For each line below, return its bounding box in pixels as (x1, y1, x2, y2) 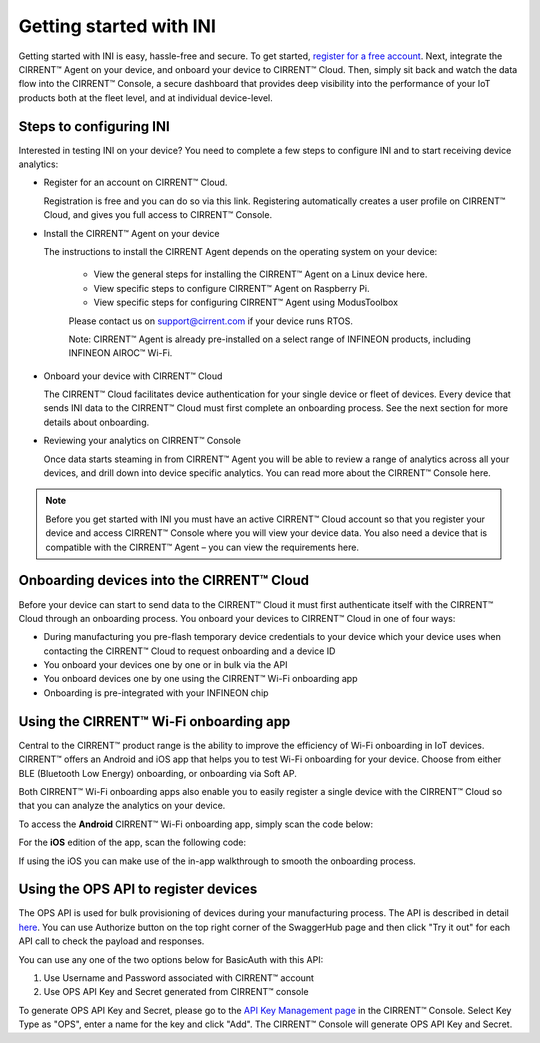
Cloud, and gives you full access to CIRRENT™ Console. (43, 209, 273, 221)
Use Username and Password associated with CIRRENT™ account (43, 971, 315, 984)
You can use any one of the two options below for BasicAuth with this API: (18, 953, 324, 965)
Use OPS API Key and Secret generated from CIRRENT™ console (43, 986, 309, 998)
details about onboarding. (43, 416, 150, 428)
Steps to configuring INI (18, 118, 170, 135)
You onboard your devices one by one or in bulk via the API (43, 659, 288, 671)
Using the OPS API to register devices (18, 881, 258, 898)
